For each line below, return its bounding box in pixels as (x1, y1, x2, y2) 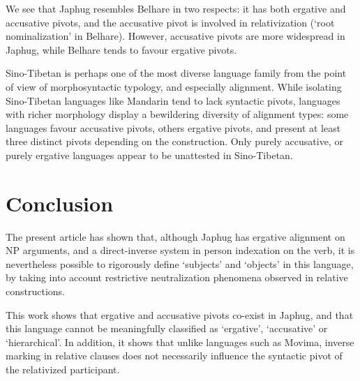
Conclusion (6, 188, 114, 217)
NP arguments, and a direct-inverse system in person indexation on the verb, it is (6, 243, 355, 257)
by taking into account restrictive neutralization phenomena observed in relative (6, 270, 348, 285)
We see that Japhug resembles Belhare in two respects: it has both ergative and (6, 1, 346, 15)
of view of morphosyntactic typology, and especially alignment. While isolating (6, 79, 342, 94)
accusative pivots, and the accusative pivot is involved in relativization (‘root (6, 15, 335, 29)
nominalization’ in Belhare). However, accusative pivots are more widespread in (6, 29, 345, 43)
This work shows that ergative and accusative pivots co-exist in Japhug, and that (6, 307, 354, 322)
